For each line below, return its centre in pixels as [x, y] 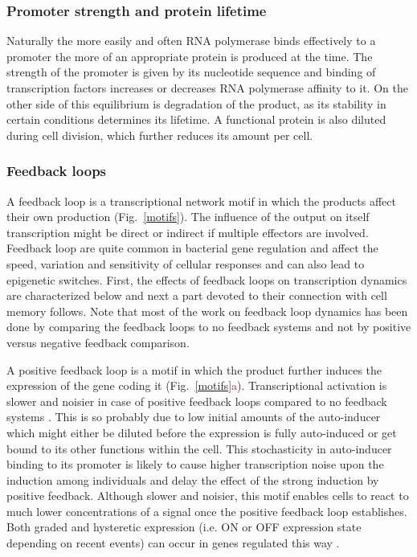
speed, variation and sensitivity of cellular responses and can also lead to [186, 263]
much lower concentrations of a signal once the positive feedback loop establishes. [207, 511]
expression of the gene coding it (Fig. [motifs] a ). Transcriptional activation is [197, 385]
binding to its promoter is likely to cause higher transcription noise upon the [195, 464]
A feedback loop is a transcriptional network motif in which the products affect [201, 201]
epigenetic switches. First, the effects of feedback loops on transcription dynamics [207, 279]
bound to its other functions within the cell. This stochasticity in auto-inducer [199, 448]
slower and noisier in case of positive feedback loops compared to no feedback [197, 401]
